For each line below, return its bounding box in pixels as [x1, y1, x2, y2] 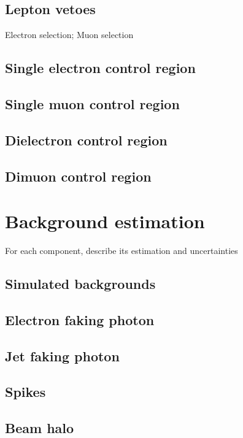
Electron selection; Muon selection [5, 28, 134, 41]
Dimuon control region [5, 166, 152, 185]
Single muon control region [5, 94, 180, 113]
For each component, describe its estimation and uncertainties [5, 244, 238, 257]
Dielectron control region [5, 130, 168, 149]
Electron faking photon [5, 310, 155, 329]
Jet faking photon [5, 346, 120, 365]
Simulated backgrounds [5, 274, 156, 293]
